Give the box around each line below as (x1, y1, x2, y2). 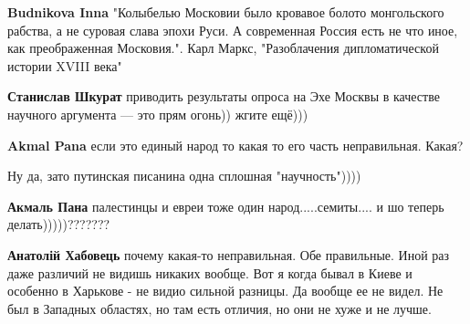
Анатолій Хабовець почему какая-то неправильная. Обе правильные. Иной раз (7, 245, 450, 264)
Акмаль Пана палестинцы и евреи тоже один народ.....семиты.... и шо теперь (7, 196, 444, 215)
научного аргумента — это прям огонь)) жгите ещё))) (7, 104, 308, 123)
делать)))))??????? (7, 214, 110, 234)
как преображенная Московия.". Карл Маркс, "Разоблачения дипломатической (7, 38, 439, 57)
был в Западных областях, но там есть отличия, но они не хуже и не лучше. (7, 298, 432, 318)
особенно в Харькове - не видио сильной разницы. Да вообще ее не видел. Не (7, 281, 444, 300)
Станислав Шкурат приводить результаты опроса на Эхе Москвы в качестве (7, 87, 440, 106)
